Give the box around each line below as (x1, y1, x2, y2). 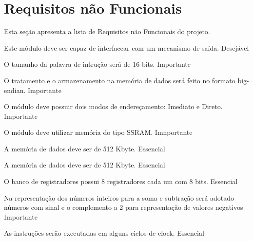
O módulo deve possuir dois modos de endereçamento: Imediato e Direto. (4, 101, 223, 111)
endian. (4, 85, 26, 95)
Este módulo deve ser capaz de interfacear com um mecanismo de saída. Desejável (4, 42, 249, 53)
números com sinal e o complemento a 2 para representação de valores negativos (4, 202, 243, 212)
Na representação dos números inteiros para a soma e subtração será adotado (4, 192, 234, 203)
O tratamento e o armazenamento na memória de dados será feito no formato (4, 75, 235, 85)
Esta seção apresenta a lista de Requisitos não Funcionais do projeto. (4, 26, 210, 37)
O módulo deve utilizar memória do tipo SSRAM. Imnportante (4, 127, 193, 137)
